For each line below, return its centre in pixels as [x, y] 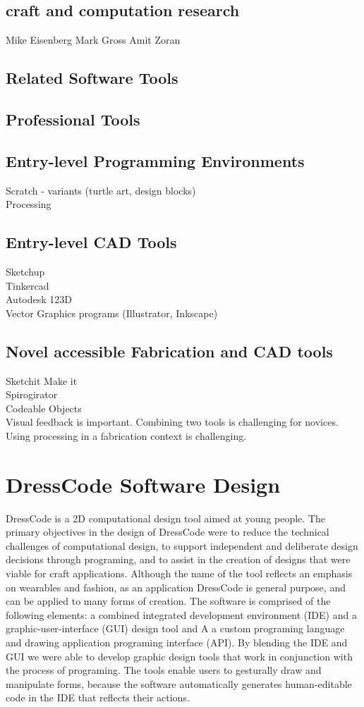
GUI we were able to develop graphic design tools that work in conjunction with [179, 656]
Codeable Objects [44, 408]
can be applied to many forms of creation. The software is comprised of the [168, 601]
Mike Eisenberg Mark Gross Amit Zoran [93, 40]
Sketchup [25, 271]
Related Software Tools [92, 78]
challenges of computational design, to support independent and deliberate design [182, 545]
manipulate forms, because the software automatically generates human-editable [179, 683]
